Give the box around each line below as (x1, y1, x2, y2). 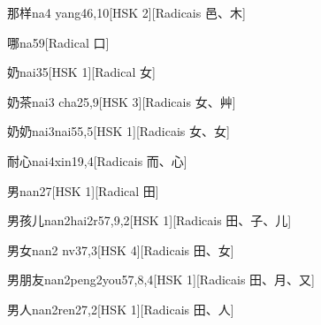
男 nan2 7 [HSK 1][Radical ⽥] (7, 181, 159, 200)
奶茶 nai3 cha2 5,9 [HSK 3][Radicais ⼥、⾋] (7, 92, 236, 110)
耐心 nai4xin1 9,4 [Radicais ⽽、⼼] (7, 151, 187, 170)
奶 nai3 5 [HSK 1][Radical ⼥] (7, 63, 156, 81)
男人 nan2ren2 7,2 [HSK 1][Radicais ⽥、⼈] (7, 299, 234, 318)
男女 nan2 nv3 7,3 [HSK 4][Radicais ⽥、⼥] (7, 240, 234, 259)
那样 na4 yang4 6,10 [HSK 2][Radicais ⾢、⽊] (7, 4, 246, 21)
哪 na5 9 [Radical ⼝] (7, 33, 110, 51)
